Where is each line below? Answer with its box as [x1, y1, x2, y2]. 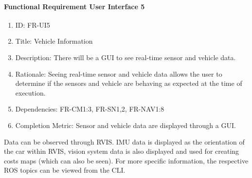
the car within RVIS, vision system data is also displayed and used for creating [4, 146, 239, 156]
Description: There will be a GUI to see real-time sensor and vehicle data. [15, 52, 236, 62]
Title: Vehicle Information [15, 36, 93, 46]
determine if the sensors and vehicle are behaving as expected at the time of [15, 78, 242, 88]
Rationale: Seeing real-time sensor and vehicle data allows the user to [15, 68, 222, 79]
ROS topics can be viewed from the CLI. [4, 165, 126, 175]
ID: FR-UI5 [15, 19, 50, 30]
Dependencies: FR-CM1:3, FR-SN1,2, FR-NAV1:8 [15, 104, 164, 114]
